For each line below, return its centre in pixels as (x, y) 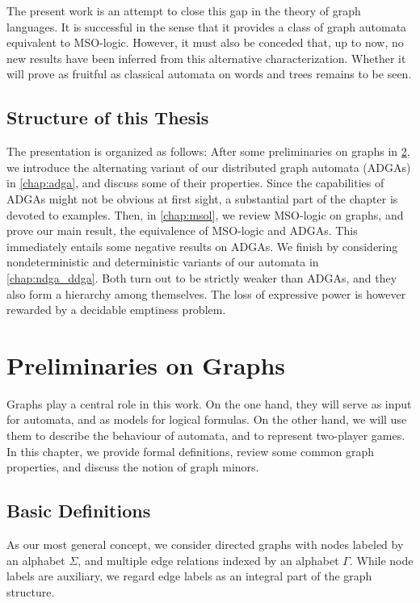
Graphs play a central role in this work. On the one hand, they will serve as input (209, 403)
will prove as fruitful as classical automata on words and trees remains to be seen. (209, 74)
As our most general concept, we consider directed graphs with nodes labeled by (205, 544)
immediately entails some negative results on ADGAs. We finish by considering (202, 246)
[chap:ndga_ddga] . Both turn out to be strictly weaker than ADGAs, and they (202, 277)
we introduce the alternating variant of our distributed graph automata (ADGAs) (209, 167)
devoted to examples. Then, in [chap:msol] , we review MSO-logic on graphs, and (205, 214)
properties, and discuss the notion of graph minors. (133, 467)
